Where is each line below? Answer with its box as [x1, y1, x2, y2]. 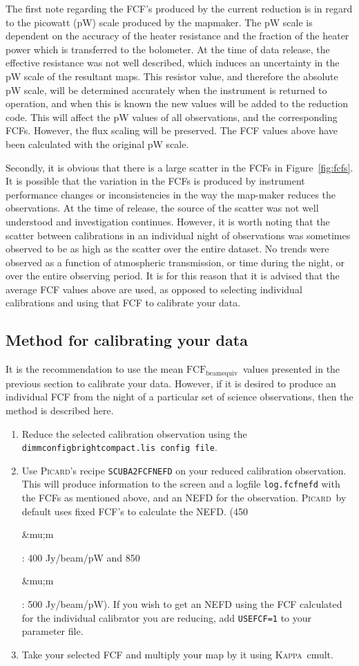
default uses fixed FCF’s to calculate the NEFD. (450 [21, 503, 248, 518]
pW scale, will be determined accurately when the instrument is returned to [6, 82, 327, 97]
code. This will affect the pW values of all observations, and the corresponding [6, 109, 338, 124]
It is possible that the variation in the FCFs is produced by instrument [6, 174, 305, 188]
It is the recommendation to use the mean [6, 362, 184, 376]
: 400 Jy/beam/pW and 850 [21, 550, 140, 564]
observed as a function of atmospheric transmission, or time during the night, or [6, 255, 345, 269]
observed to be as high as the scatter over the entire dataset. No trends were [6, 241, 329, 256]
